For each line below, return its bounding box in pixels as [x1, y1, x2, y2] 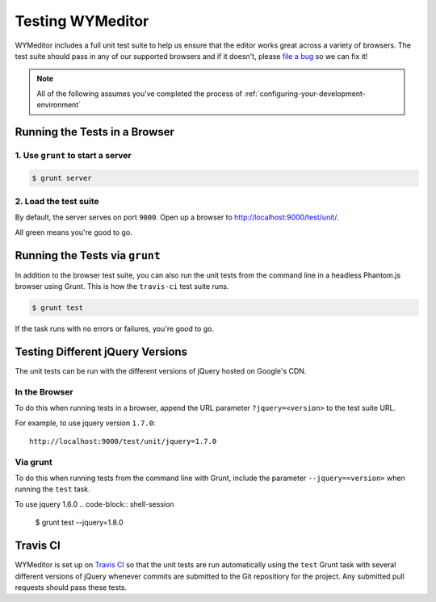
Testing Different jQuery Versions [15, 345, 188, 358]
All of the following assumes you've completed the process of [36, 89, 242, 98]
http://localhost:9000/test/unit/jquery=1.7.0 [29, 437, 217, 445]
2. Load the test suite [15, 196, 100, 207]
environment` [36, 100, 81, 110]
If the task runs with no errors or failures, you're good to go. [15, 324, 214, 334]
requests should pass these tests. [15, 582, 128, 592]
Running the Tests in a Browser [15, 125, 175, 139]
